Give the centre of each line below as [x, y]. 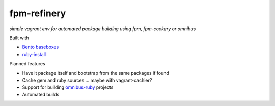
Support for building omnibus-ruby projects [68, 87]
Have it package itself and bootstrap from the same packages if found [95, 73]
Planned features [27, 64]
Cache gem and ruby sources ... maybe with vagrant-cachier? [87, 80]
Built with [19, 38]
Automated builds [41, 94]
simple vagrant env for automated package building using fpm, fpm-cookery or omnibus [103, 29]
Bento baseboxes [40, 47]
